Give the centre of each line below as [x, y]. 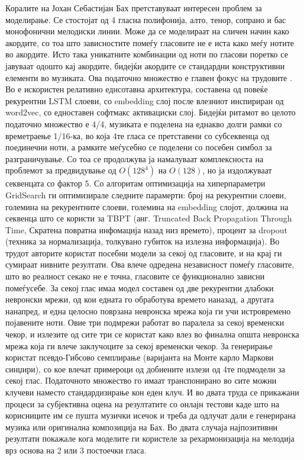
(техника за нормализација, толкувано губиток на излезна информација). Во [143, 241]
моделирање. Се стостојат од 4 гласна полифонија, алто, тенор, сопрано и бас [146, 19]
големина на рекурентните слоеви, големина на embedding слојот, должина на [147, 206]
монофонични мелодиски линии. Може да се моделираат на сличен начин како [147, 31]
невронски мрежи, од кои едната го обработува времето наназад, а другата [140, 299]
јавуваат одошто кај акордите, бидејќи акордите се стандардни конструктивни [145, 65]
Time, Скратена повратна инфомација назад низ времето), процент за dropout [146, 229]
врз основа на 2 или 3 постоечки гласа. [76, 450]
